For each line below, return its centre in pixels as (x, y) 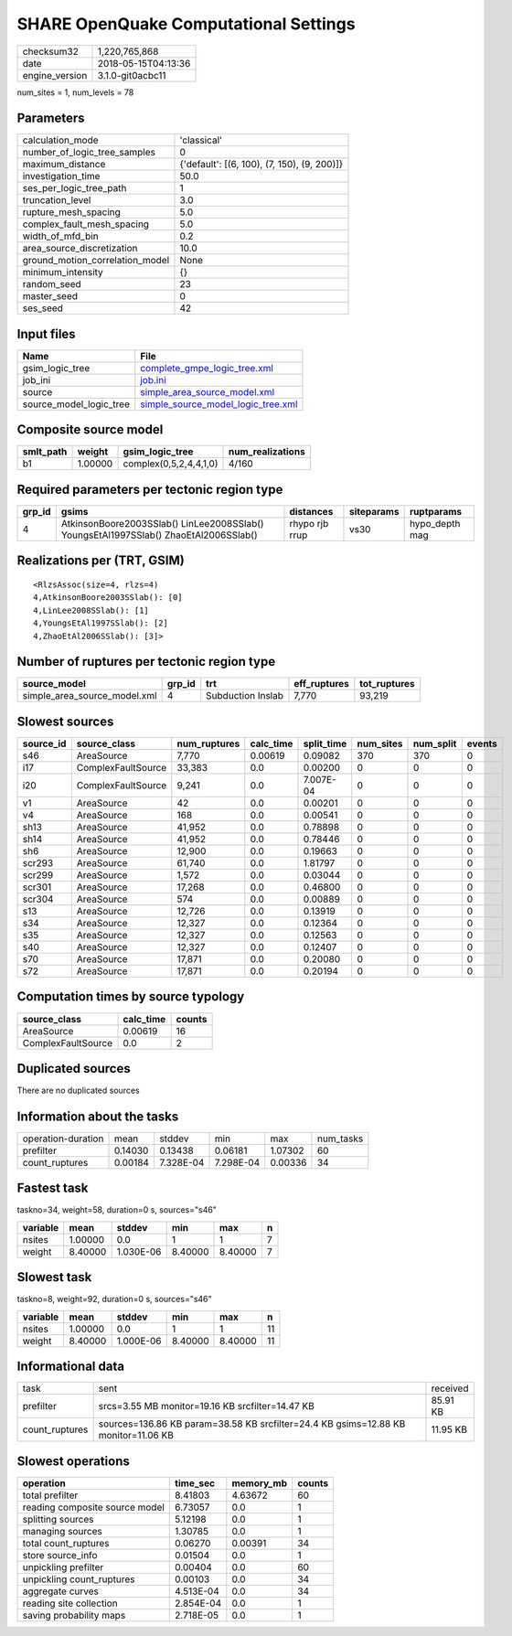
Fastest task (53, 1188)
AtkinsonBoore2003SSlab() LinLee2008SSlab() (162, 524)
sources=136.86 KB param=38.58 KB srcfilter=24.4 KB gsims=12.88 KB (252, 1424)
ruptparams (435, 512)
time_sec (195, 1483)
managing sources (62, 1531)
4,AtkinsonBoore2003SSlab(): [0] (108, 598)
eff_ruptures (321, 684)
